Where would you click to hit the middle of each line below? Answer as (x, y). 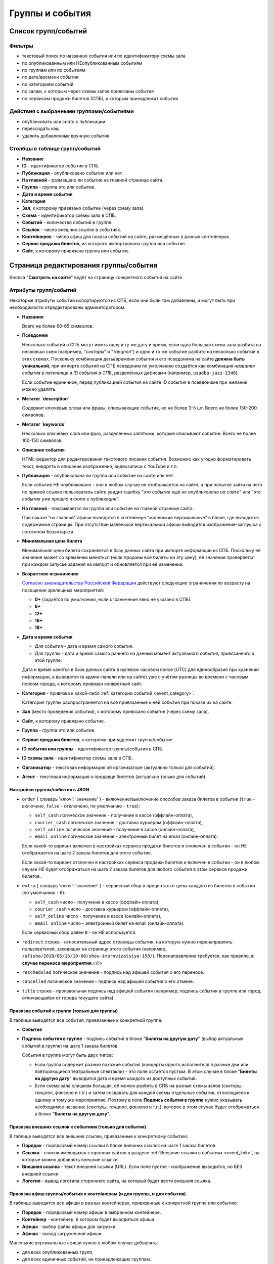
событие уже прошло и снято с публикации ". (71, 499)
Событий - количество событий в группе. (67, 222)
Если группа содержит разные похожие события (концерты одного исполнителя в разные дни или (142, 1064)
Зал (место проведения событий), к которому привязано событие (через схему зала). (116, 712)
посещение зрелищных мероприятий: (63, 590)
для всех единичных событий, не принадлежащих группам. (87, 1259)
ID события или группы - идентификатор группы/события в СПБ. (93, 749)
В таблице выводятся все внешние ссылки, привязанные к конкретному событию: (99, 1136)
